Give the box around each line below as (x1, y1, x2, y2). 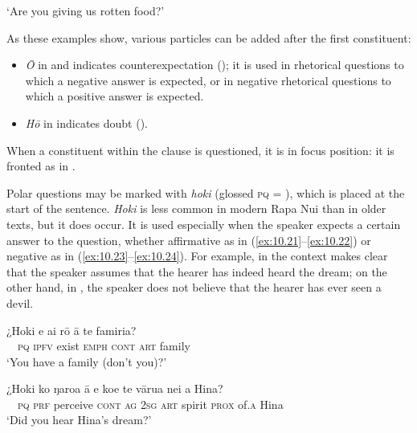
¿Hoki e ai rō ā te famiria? (6, 321, 137, 338)
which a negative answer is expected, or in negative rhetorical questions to (25, 71, 391, 88)
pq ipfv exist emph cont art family (18, 337, 190, 354)
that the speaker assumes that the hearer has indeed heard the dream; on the (6, 263, 387, 280)
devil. (6, 294, 34, 311)
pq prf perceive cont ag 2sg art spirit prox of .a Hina (18, 395, 284, 412)
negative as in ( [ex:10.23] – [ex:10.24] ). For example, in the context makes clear (6, 247, 388, 264)
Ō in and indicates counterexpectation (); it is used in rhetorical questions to (25, 56, 404, 73)
